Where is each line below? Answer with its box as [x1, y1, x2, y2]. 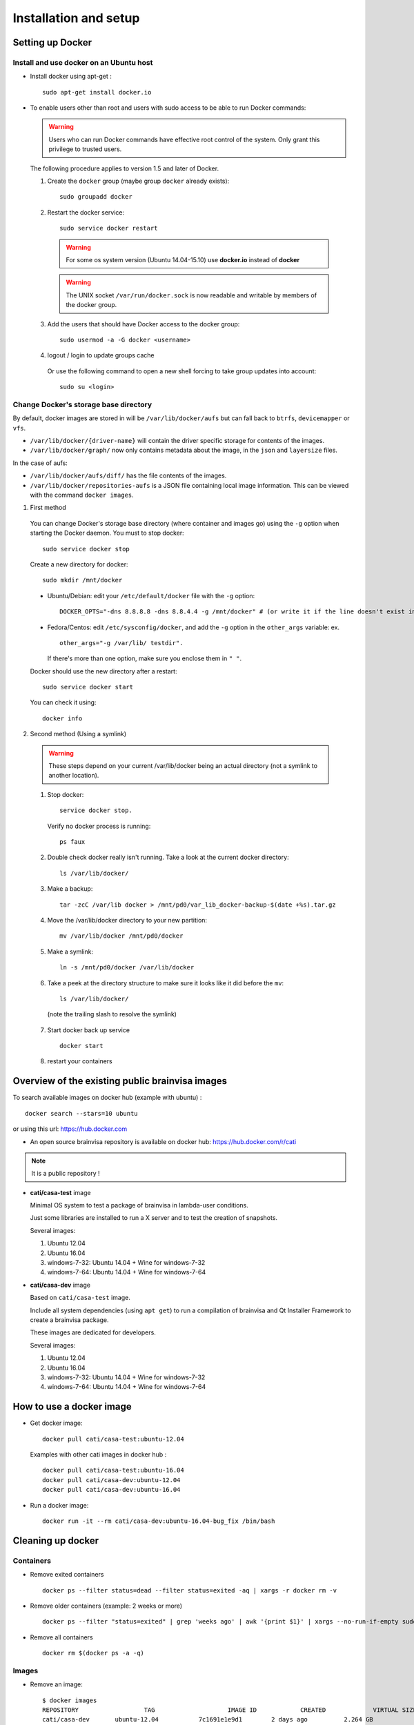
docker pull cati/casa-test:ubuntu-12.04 [42, 1435, 184, 1443]
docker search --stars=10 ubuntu [25, 1110, 138, 1117]
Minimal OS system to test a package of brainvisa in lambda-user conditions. [30, 1201, 248, 1210]
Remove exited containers [30, 1570, 104, 1579]
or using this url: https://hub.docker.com [12, 1125, 128, 1133]
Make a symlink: [47, 947, 94, 956]
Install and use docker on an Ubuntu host [12, 57, 153, 67]
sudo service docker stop [42, 545, 130, 553]
